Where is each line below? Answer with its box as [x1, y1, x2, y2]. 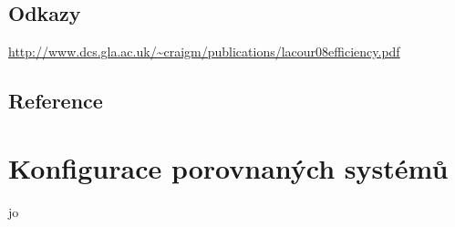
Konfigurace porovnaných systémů [8, 149, 449, 186]
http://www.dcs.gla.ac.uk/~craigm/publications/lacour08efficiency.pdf [8, 42, 400, 61]
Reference [8, 87, 103, 115]
